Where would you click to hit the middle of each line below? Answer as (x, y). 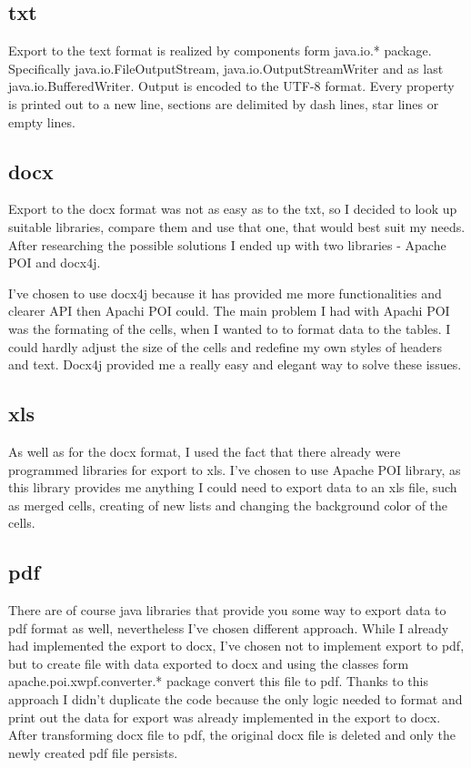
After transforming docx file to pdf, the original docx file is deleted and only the (232, 735)
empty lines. (42, 121)
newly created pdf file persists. (93, 752)
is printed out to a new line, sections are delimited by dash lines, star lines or (224, 103)
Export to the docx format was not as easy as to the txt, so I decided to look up (233, 209)
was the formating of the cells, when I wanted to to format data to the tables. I (230, 328)
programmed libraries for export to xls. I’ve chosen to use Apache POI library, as (235, 469)
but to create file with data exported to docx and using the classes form (209, 663)
